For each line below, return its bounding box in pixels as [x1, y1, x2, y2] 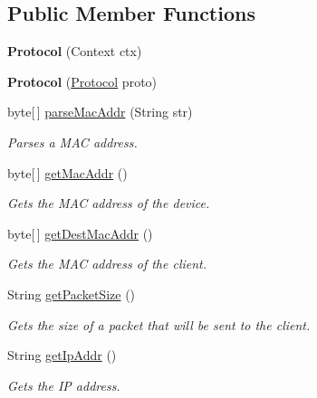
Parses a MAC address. [7, 132, 138, 151]
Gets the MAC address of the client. [7, 254, 207, 273]
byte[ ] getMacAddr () [7, 163, 128, 182]
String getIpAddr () [7, 346, 117, 365]
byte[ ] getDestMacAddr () [7, 223, 153, 242]
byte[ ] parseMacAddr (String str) [7, 102, 193, 121]
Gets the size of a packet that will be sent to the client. [7, 315, 311, 334]
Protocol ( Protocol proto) [7, 71, 158, 90]
